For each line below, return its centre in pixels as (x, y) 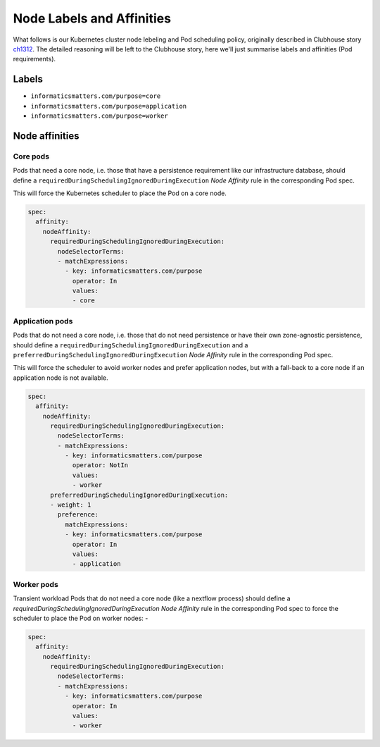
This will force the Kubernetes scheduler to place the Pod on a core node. (120, 193)
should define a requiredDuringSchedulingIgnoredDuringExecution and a (131, 345)
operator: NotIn (100, 465)
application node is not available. (61, 378)
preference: (78, 515)
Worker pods (36, 584)
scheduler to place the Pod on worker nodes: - (81, 618)
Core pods (31, 156)
